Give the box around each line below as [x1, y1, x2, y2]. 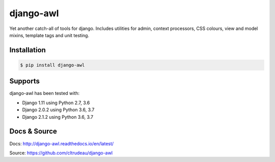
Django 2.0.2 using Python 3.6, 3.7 [22, 107, 95, 113]
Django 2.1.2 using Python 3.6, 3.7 [22, 114, 94, 120]
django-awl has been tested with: [9, 90, 80, 96]
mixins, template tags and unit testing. [9, 32, 89, 38]
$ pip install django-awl [20, 62, 85, 68]
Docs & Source [9, 127, 57, 136]
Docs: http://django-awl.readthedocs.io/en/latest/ [9, 140, 114, 147]
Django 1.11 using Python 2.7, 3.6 [22, 100, 90, 106]
